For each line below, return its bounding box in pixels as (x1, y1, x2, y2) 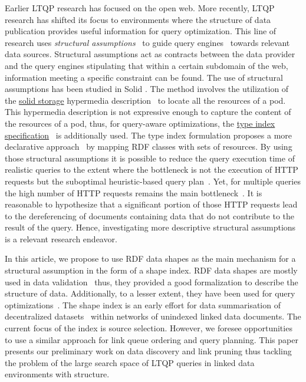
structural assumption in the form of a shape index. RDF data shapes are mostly (5, 264, 298, 276)
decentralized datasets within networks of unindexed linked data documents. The (5, 310, 301, 322)
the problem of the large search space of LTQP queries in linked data (5, 356, 255, 368)
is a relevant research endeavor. (5, 232, 117, 245)
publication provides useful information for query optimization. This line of (5, 25, 277, 37)
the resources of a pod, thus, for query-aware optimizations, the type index (5, 117, 275, 129)
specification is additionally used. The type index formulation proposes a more (5, 129, 292, 141)
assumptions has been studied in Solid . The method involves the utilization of (5, 83, 289, 95)
